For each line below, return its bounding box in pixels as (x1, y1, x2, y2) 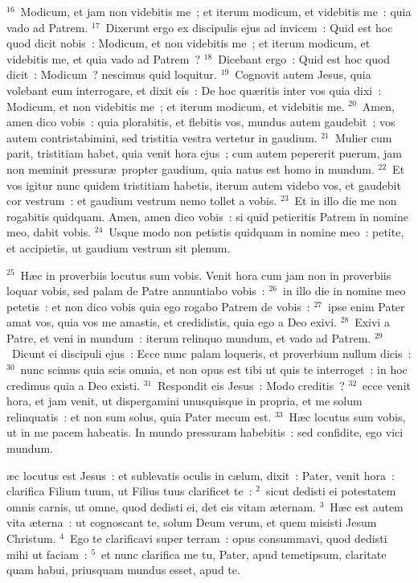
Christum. (6, 530, 56, 546)
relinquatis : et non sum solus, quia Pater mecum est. (6, 408, 272, 425)
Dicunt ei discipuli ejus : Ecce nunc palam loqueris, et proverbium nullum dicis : (11, 345, 412, 362)
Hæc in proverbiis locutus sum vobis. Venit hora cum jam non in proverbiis (20, 266, 391, 283)
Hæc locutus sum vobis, (289, 408, 406, 425)
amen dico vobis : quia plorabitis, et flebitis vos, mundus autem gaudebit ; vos (6, 113, 395, 130)
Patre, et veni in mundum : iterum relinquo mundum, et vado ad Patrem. (6, 329, 371, 346)
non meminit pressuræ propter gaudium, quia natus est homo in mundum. (6, 160, 375, 177)
